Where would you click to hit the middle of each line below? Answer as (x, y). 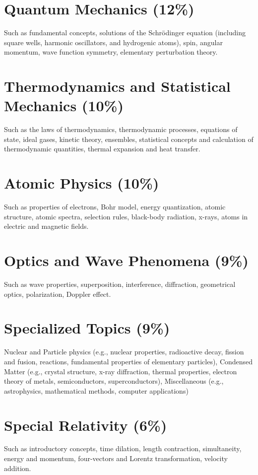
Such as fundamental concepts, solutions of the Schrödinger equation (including (125, 33)
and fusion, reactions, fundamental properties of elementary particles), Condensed (129, 361)
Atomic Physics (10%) (82, 183)
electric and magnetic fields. (46, 226)
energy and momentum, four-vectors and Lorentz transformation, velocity (116, 458)
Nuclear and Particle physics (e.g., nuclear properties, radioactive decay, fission (124, 352)
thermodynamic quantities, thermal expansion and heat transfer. (102, 149)
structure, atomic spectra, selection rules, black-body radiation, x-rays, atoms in (126, 216)
